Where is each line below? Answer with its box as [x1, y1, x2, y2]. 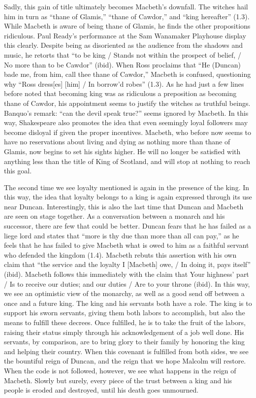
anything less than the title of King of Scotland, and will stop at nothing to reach [4, 156, 251, 166]
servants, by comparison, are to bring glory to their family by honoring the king [4, 336, 245, 347]
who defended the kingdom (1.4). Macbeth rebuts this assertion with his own [4, 249, 237, 260]
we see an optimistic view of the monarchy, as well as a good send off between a [4, 288, 245, 298]
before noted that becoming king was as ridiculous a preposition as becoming [4, 88, 237, 99]
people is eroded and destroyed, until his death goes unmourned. [4, 385, 199, 395]
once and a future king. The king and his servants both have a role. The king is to [4, 298, 252, 308]
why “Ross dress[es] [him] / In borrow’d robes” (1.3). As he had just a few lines [4, 78, 244, 89]
